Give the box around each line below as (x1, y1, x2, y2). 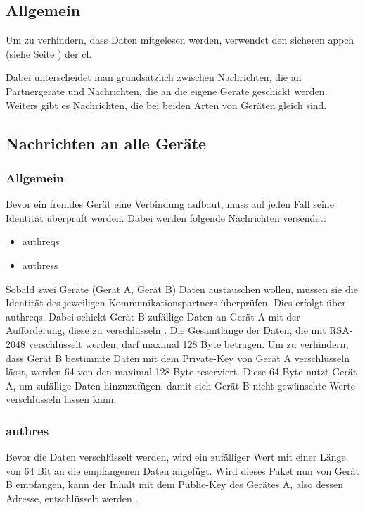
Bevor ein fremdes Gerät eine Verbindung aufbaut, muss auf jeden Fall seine (6, 197, 334, 211)
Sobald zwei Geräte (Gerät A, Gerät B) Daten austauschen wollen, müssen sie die (6, 281, 358, 296)
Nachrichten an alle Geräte (6, 132, 207, 154)
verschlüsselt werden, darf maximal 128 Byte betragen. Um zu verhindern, (28, 336, 349, 351)
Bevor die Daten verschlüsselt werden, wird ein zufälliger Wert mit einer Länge (6, 449, 346, 464)
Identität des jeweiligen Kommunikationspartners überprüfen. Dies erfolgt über (6, 295, 346, 310)
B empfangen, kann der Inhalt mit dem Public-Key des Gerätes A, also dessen (6, 477, 344, 492)
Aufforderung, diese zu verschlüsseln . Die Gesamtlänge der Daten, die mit (6, 323, 326, 337)
